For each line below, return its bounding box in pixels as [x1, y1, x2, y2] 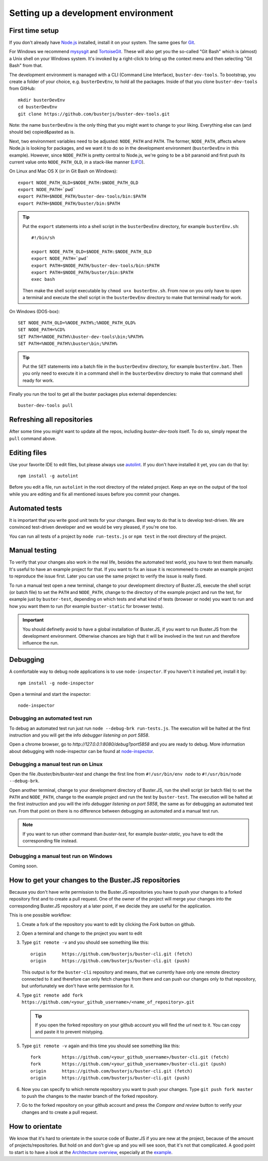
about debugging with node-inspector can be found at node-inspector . [9, 748, 154, 754]
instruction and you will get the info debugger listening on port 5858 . [9, 732, 150, 738]
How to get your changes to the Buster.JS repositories [9, 876, 181, 884]
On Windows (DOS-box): [9, 308, 60, 314]
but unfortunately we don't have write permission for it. [21, 983, 134, 989]
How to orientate [9, 1122, 62, 1131]
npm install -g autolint [18, 473, 78, 479]
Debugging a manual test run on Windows [9, 852, 113, 859]
